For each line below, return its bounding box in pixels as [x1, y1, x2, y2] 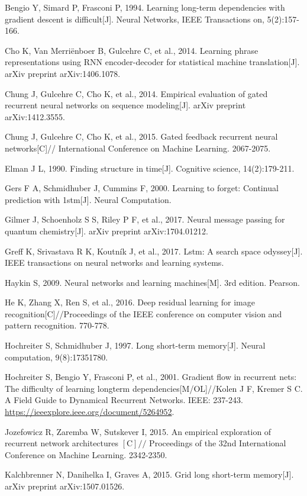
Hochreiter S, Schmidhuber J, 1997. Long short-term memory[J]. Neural [5, 339, 266, 352]
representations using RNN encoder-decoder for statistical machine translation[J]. [5, 56, 300, 68]
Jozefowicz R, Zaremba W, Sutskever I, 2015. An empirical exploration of [5, 425, 272, 437]
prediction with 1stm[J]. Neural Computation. [5, 193, 172, 205]
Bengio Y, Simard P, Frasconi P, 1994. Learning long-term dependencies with [5, 1, 285, 13]
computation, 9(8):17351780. [5, 350, 108, 363]
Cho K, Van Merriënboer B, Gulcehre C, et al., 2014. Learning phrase [5, 44, 258, 56]
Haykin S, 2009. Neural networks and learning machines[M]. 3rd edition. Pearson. [5, 276, 300, 288]
